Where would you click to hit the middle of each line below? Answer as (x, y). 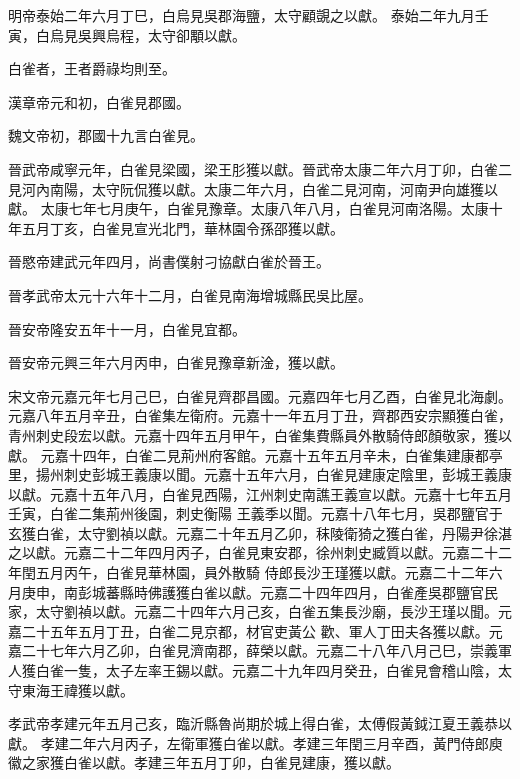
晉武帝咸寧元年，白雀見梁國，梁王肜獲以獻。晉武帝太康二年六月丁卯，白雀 (253, 168)
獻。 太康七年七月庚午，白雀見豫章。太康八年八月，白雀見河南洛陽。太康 (248, 208)
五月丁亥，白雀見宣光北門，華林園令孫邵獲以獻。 (182, 227)
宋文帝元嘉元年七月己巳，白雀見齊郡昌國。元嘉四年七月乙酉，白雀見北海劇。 (260, 395)
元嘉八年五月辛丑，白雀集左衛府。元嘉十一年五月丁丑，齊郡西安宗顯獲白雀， (260, 415)
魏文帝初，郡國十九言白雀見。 (106, 135)
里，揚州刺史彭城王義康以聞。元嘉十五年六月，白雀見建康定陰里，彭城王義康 (260, 474)
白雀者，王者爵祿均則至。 (92, 68)
